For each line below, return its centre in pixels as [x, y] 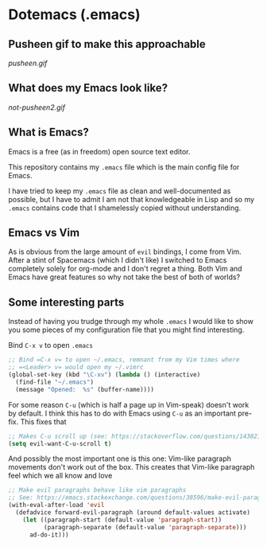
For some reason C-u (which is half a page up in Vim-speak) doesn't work [129, 404]
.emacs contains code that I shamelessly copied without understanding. [125, 208]
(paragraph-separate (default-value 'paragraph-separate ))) [145, 527]
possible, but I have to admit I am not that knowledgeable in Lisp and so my [132, 199]
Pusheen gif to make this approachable [107, 44]
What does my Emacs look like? [88, 88]
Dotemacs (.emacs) [74, 15]
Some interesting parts [66, 302]
